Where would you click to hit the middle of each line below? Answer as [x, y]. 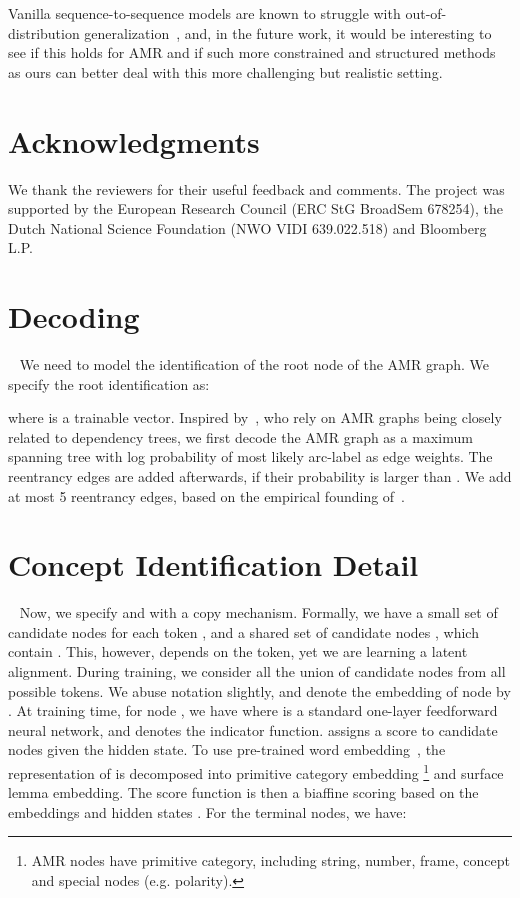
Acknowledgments [134, 140]
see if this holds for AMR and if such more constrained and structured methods [252, 52]
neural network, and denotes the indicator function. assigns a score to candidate [253, 729]
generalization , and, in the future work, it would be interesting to [288, 32]
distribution [44, 32]
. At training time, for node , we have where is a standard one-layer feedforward [253, 710]
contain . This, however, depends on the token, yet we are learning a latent [238, 651]
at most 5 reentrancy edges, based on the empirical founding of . [207, 495]
